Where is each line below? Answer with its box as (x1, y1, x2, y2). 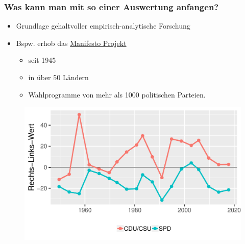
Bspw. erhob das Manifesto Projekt (16, 37, 127, 48)
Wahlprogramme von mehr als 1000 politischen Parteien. (28, 89, 206, 100)
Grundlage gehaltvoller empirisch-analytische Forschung (16, 20, 190, 31)
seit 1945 (28, 55, 56, 65)
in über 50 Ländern (28, 72, 89, 82)
